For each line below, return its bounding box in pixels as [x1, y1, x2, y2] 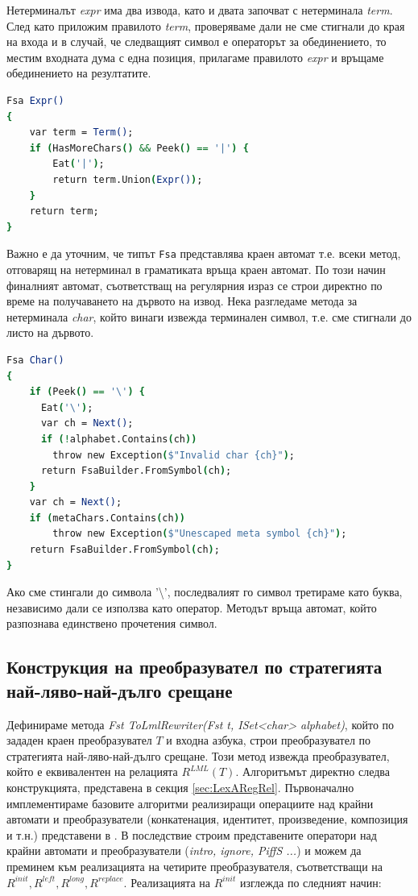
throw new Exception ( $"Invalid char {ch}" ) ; [52, 449, 295, 461]
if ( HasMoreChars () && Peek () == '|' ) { [29, 142, 249, 154]
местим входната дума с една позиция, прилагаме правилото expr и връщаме [6, 48, 384, 65]
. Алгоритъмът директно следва [235, 763, 390, 780]
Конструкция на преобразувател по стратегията [6, 654, 383, 679]
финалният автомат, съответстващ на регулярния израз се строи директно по [6, 276, 383, 293]
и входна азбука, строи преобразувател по [166, 732, 371, 749]
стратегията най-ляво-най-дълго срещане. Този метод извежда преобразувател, [6, 747, 390, 764]
